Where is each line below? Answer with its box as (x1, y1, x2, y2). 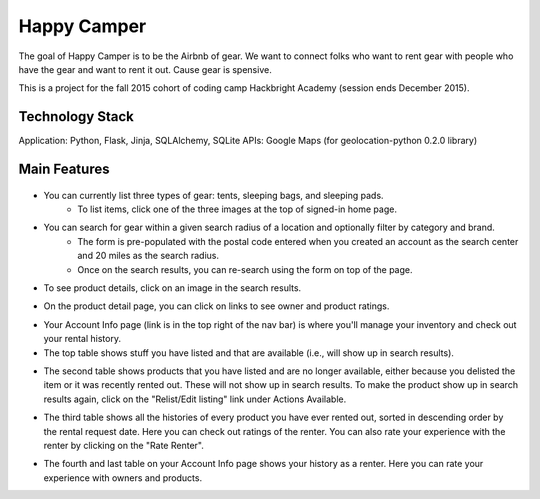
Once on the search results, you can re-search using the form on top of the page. (77, 263, 413, 275)
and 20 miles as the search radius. (77, 250, 220, 262)
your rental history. (43, 333, 122, 345)
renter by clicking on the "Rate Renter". (43, 439, 204, 451)
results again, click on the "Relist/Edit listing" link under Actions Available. (43, 393, 347, 405)
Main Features (18, 161, 110, 178)
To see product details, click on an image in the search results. (43, 281, 302, 294)
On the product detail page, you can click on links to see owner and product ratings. (43, 300, 390, 312)
